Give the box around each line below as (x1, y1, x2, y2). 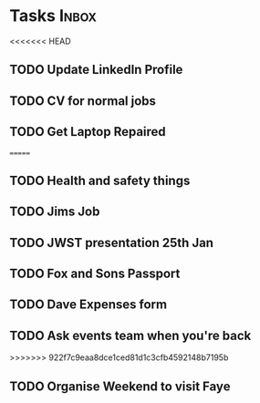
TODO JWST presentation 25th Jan (9, 234, 214, 251)
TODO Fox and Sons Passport (9, 266, 181, 282)
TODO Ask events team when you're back (9, 327, 252, 343)
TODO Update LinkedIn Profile (9, 62, 183, 77)
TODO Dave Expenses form (9, 297, 167, 313)
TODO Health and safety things (9, 172, 191, 188)
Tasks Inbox (9, 5, 98, 26)
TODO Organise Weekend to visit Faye (9, 378, 231, 394)
